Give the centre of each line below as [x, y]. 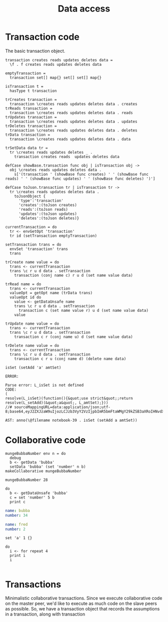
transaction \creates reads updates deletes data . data [70, 139]
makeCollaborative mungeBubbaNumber [43, 471]
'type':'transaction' [41, 201]
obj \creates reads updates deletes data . [55, 170]
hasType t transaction [33, 91]
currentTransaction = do [31, 227]
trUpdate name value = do [32, 324]
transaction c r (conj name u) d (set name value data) [74, 337]
